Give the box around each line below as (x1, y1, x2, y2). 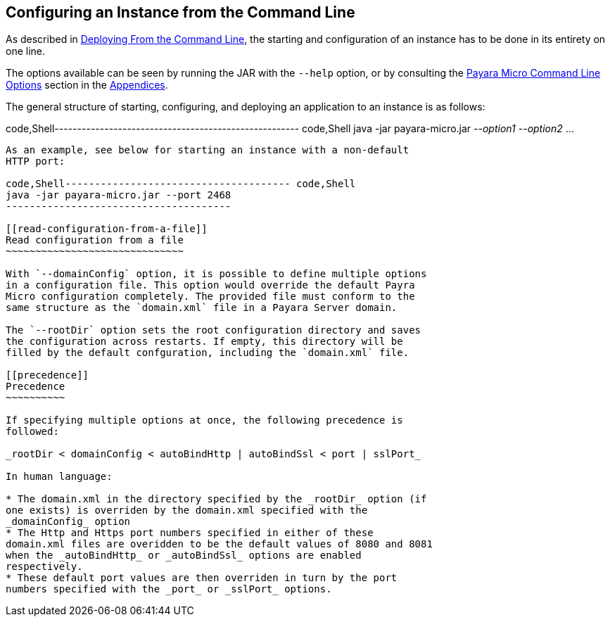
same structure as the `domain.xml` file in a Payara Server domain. (6, 302, 398, 314)
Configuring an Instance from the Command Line (6, 4, 355, 21)
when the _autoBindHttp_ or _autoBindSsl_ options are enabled (6, 550, 362, 561)
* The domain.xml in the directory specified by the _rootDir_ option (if (6, 493, 427, 505)
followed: (6, 426, 59, 438)
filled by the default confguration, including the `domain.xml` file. (6, 347, 409, 359)
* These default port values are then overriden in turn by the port (6, 572, 398, 584)
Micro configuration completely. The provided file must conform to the (6, 291, 415, 303)
